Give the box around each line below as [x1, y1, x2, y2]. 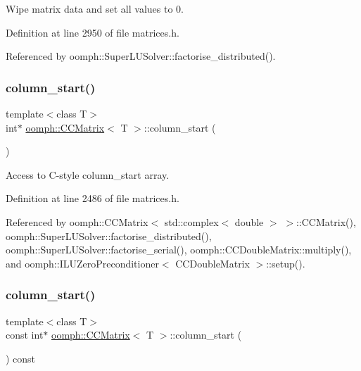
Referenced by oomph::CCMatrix [6, 214, 148, 229]
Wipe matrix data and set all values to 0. [6, 1, 184, 15]
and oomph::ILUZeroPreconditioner [6, 256, 159, 270]
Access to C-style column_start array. [6, 167, 170, 182]
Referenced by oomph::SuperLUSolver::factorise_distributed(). [6, 49, 276, 63]
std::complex [164, 214, 219, 229]
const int [6, 327, 44, 342]
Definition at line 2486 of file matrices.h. [6, 191, 179, 206]
